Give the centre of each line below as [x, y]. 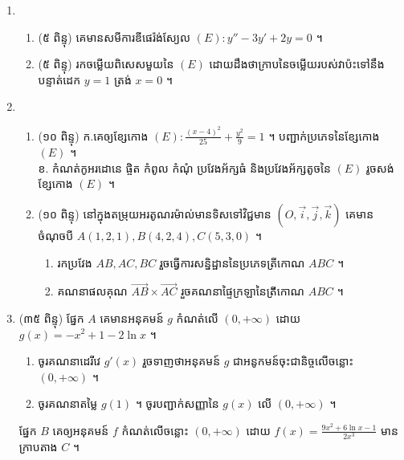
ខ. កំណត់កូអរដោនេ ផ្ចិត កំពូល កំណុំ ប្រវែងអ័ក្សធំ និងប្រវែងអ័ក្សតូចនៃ [184, 167]
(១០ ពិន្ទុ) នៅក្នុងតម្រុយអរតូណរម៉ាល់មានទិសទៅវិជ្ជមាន [155, 213]
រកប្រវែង [75, 262]
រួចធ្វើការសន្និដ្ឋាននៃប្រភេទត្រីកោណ [232, 262]
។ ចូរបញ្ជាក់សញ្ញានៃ [177, 403]
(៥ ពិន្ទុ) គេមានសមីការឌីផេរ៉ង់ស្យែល [114, 37]
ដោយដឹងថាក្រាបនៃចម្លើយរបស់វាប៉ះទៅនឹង [297, 64]
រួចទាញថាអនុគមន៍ [182, 361]
